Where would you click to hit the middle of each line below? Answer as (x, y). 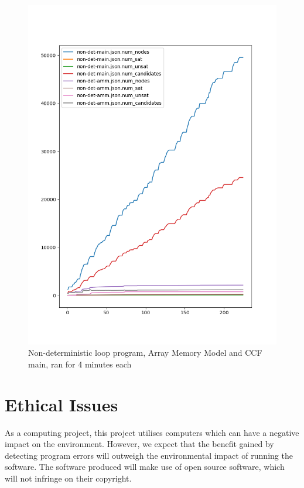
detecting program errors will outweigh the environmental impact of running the (149, 455)
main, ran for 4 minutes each (80, 364)
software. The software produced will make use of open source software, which (145, 467)
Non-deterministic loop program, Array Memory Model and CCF (145, 353)
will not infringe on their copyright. (68, 478)
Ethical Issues (62, 404)
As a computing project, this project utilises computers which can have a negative (152, 432)
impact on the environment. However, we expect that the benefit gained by (139, 444)
